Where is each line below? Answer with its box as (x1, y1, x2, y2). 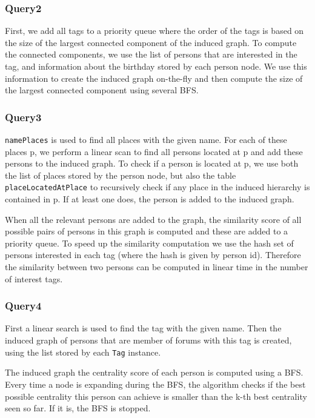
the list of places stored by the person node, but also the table (5, 168, 236, 181)
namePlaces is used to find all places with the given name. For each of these (5, 133, 287, 145)
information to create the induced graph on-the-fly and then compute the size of (5, 71, 303, 84)
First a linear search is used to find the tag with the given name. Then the (5, 322, 282, 334)
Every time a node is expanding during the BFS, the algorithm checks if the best (5, 377, 306, 390)
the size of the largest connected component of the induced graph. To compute (5, 36, 297, 48)
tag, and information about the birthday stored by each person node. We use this (5, 60, 307, 72)
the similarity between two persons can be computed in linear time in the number (5, 260, 308, 273)
